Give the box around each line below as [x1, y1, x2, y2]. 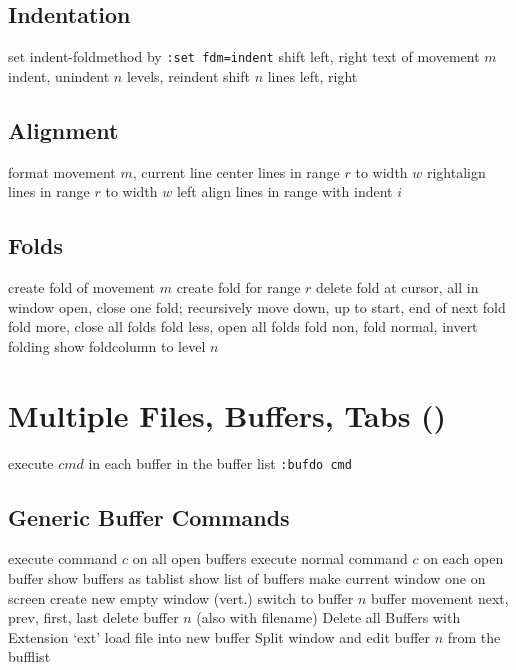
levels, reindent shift [126, 65, 250, 86]
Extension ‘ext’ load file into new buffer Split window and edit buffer [8, 626, 430, 647]
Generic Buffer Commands [8, 501, 290, 532]
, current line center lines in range [132, 161, 340, 182]
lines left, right [267, 65, 358, 86]
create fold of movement [8, 277, 156, 298]
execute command [8, 548, 118, 569]
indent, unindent [8, 65, 110, 86]
